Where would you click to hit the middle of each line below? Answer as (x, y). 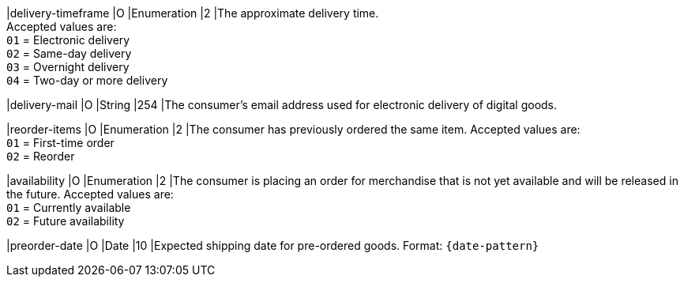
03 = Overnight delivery (68, 67)
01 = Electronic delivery (68, 40)
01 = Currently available (69, 208)
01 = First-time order (60, 143)
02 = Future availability (66, 221)
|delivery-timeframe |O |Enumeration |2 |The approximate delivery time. (193, 13)
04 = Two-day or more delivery (87, 80)
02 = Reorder (41, 156)
